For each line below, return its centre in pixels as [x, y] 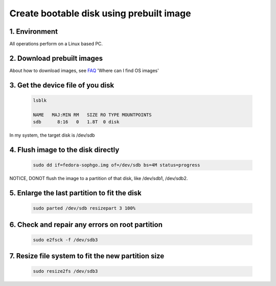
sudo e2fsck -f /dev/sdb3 [65, 240]
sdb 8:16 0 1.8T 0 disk [76, 122]
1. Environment [34, 31]
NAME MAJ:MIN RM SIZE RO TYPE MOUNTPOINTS [92, 115]
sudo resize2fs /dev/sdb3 [65, 271]
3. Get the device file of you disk [62, 85]
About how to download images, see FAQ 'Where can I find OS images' [84, 70]
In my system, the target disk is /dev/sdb [52, 135]
